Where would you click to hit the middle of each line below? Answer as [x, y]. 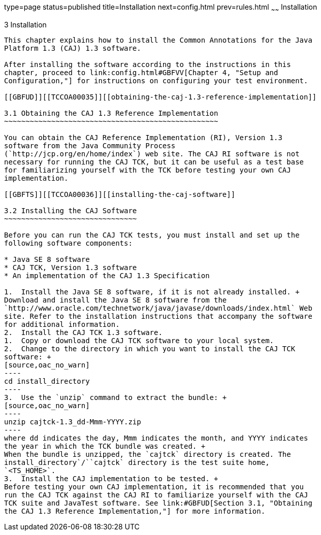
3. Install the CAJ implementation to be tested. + [111, 478]
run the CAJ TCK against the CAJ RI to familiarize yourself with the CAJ [156, 495]
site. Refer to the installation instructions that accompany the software [158, 316]
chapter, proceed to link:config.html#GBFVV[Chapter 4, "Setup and [141, 72]
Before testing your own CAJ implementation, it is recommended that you [154, 487]
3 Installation [25, 24]
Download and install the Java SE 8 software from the [116, 300]
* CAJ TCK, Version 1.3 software [71, 267]
